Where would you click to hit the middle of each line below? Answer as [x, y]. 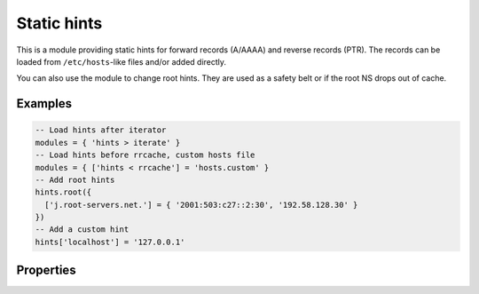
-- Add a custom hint [82, 230]
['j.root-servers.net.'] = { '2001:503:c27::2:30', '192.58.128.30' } [201, 205]
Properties [46, 270]
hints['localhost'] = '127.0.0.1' [110, 242]
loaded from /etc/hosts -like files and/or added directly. [121, 61]
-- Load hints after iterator [101, 130]
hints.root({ [63, 192]
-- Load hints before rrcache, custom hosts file [145, 155]
